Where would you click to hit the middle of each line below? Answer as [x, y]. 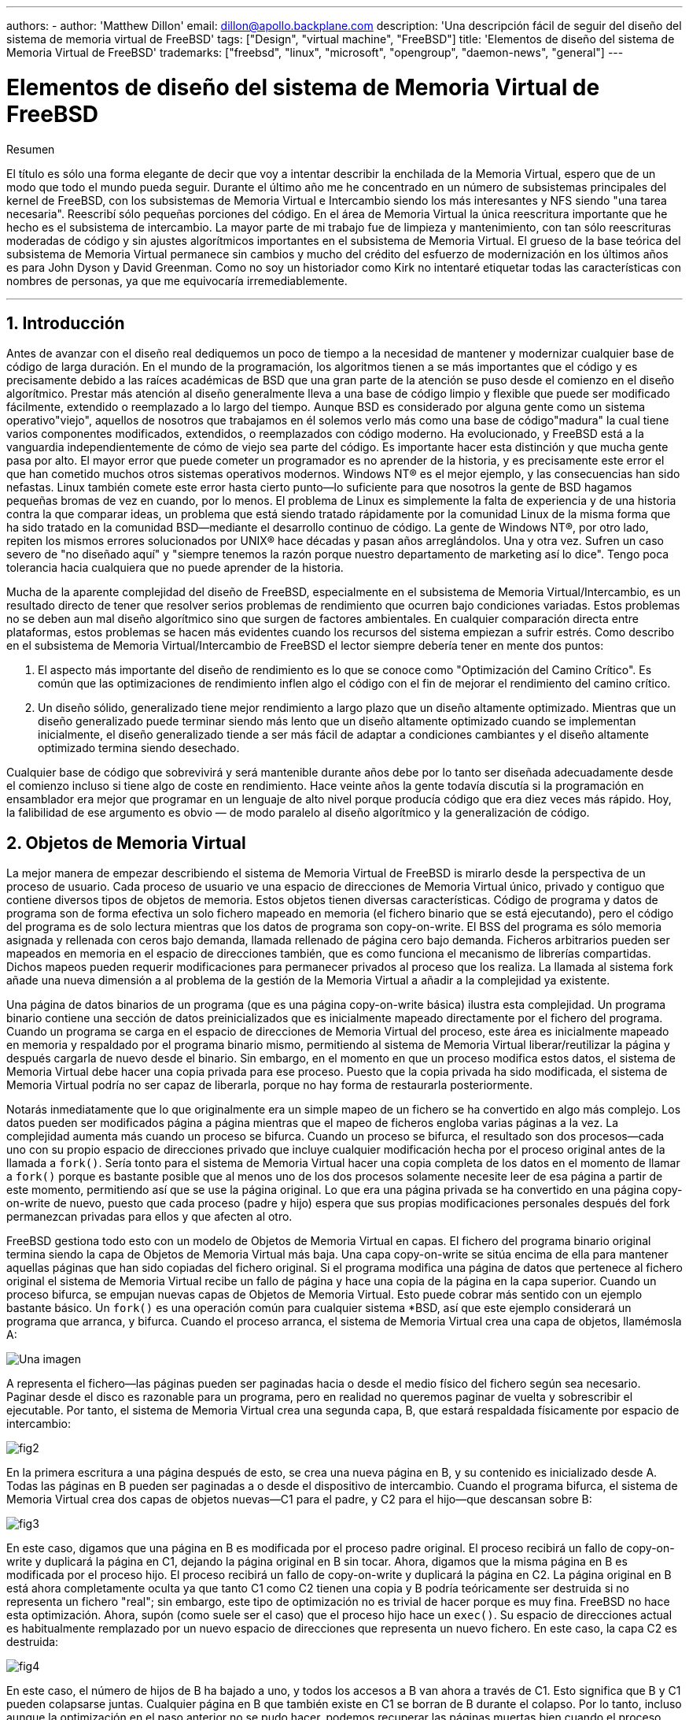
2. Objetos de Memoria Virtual [126, 843]
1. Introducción [66, 323]
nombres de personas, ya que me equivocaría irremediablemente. [177, 280]
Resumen [31, 149]
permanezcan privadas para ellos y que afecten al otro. [149, 1217]
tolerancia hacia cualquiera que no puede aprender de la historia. [175, 568]
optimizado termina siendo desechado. [139, 748]
